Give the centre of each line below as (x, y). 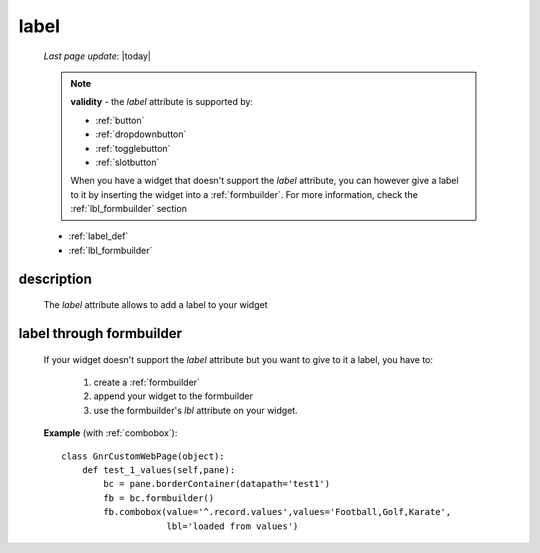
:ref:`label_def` (98, 236)
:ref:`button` (120, 120)
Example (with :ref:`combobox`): (110, 433)
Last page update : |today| (97, 56)
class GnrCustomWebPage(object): (143, 456)
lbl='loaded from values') (232, 526)
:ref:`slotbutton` (127, 162)
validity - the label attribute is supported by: (162, 102)
